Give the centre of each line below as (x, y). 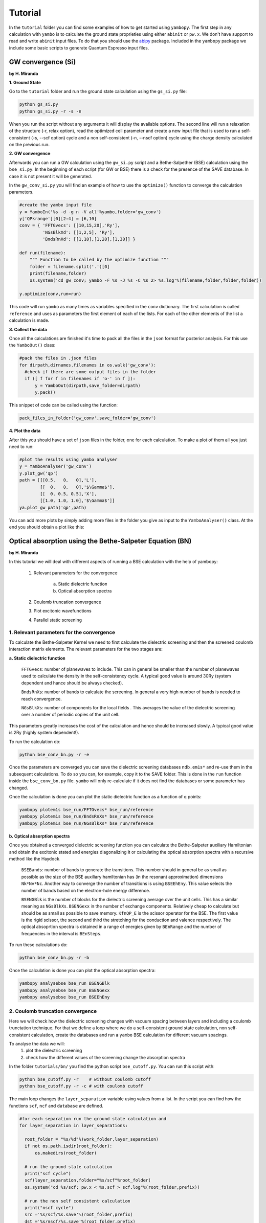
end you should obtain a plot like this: (47, 527)
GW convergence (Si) (42, 62)
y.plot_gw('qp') (39, 473)
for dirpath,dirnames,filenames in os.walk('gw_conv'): (88, 365)
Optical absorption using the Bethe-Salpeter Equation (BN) (100, 541)
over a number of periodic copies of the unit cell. (70, 715)
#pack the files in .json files (58, 358)
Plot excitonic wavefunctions (62, 611)
